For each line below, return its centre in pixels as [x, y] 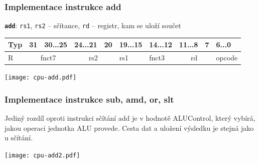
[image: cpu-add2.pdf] [42, 155]
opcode [227, 58]
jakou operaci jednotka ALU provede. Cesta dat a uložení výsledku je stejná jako [129, 128]
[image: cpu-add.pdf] [41, 78]
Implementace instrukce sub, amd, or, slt [89, 99]
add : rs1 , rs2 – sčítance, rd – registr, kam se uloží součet [93, 25]
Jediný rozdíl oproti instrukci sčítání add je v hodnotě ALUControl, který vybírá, [130, 118]
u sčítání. [19, 138]
